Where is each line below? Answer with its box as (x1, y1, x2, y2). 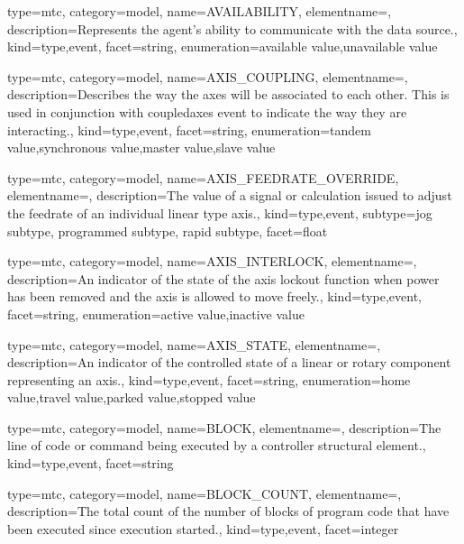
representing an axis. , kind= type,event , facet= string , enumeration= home (7, 370, 411, 389)
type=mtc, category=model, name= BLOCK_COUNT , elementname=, (7, 484, 402, 503)
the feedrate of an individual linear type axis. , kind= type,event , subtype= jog (7, 203, 432, 222)
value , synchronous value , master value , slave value (7, 138, 276, 157)
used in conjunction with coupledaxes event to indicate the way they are (7, 102, 407, 121)
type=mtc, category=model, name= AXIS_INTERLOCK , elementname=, (7, 252, 417, 271)
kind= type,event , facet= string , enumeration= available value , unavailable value (7, 37, 438, 56)
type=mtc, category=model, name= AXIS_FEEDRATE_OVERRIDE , (7, 168, 399, 187)
